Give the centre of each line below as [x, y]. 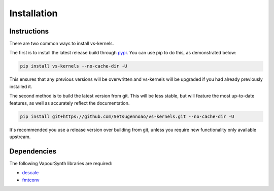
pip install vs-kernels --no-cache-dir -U [74, 66]
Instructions [29, 31]
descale [30, 173]
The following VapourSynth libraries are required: [61, 163]
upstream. [20, 137]
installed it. [21, 86]
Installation [33, 13]
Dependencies [33, 151]
